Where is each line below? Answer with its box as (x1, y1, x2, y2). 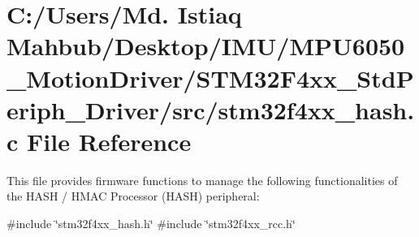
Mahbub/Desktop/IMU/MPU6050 (6, 29, 405, 62)
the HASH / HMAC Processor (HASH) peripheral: (6, 187, 260, 205)
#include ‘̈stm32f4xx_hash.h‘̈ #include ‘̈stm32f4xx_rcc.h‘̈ (6, 215, 296, 232)
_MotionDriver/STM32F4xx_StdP (6, 61, 414, 94)
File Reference (27, 124, 192, 157)
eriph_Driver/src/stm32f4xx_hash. (6, 93, 415, 126)
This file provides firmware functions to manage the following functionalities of (6, 171, 398, 188)
